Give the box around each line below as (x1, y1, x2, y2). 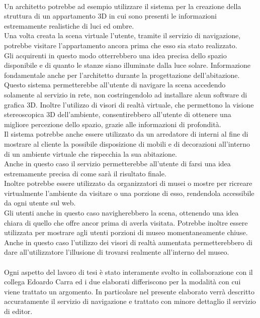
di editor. (4, 306, 33, 316)
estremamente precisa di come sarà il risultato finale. (4, 168, 166, 178)
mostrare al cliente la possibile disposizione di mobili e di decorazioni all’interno (4, 138, 250, 149)
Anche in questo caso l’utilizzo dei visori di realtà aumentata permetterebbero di (4, 237, 252, 247)
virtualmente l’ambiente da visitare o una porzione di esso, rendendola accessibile (4, 187, 254, 198)
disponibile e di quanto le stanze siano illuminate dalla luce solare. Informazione (4, 60, 251, 70)
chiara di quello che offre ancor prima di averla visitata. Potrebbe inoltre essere (4, 217, 248, 228)
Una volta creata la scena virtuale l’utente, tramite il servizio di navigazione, (4, 30, 241, 41)
